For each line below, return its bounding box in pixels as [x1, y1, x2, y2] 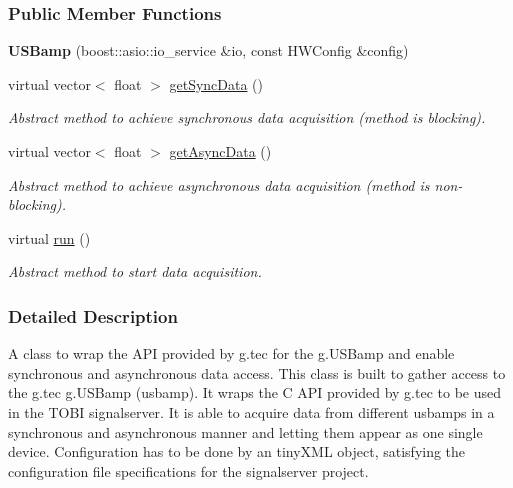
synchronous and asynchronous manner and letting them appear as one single [8, 421, 483, 442]
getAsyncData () [169, 141, 272, 161]
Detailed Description [8, 303, 178, 328]
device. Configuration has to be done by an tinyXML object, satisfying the [8, 441, 466, 462]
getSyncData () [169, 73, 264, 94]
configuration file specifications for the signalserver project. [8, 460, 369, 481]
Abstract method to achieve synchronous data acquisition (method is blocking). [8, 107, 486, 128]
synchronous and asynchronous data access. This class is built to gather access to [8, 362, 506, 383]
